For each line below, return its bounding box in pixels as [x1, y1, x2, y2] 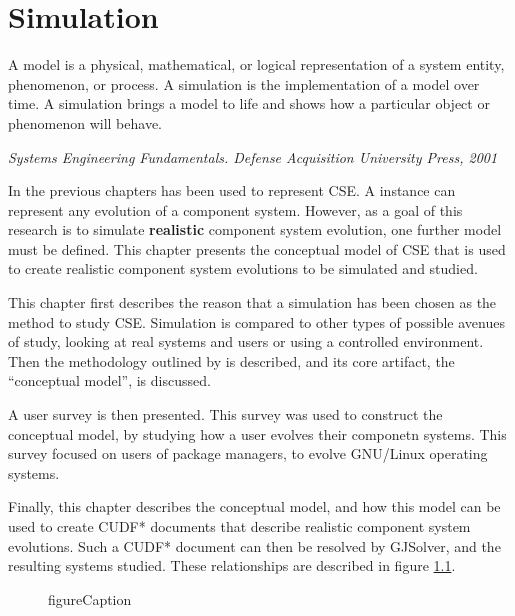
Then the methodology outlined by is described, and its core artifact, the [8, 350, 455, 371]
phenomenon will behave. [8, 112, 163, 133]
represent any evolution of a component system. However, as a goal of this [8, 199, 463, 220]
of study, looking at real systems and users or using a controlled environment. [8, 331, 484, 352]
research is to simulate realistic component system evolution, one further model [8, 219, 502, 240]
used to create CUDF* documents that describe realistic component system [8, 516, 471, 536]
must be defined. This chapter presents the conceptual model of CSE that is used [8, 238, 506, 259]
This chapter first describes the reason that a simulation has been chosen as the [8, 292, 497, 313]
